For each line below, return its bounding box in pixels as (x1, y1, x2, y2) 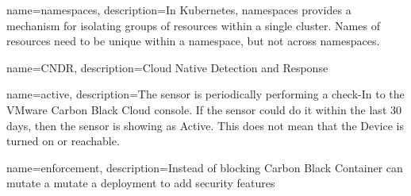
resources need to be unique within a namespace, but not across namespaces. (6, 33, 380, 49)
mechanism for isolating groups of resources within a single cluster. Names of (6, 17, 380, 33)
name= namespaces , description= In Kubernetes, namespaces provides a (6, 2, 351, 17)
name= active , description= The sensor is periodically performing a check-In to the (6, 86, 405, 102)
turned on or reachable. (6, 133, 120, 149)
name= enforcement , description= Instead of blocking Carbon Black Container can (6, 159, 403, 175)
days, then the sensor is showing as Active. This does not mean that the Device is (6, 117, 404, 133)
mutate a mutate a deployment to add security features (6, 175, 275, 191)
